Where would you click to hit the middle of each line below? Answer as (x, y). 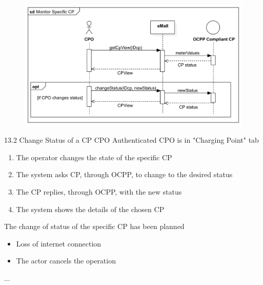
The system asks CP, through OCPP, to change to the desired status (124, 174)
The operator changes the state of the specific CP (94, 157)
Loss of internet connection (59, 243)
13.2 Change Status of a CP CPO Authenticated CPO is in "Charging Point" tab (131, 140)
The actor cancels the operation (66, 261)
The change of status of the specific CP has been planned (94, 226)
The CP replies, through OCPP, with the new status (99, 192)
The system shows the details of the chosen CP (90, 209)
